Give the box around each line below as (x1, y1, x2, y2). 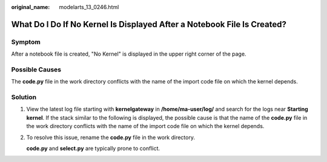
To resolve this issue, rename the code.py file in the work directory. (26, 134, 195, 141)
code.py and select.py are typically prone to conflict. (26, 145, 160, 152)
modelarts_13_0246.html (59, 4, 119, 10)
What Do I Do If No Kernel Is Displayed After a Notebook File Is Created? (11, 19, 287, 30)
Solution (11, 93, 37, 102)
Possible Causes (11, 65, 62, 74)
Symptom (11, 37, 41, 46)
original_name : (11, 4, 50, 10)
